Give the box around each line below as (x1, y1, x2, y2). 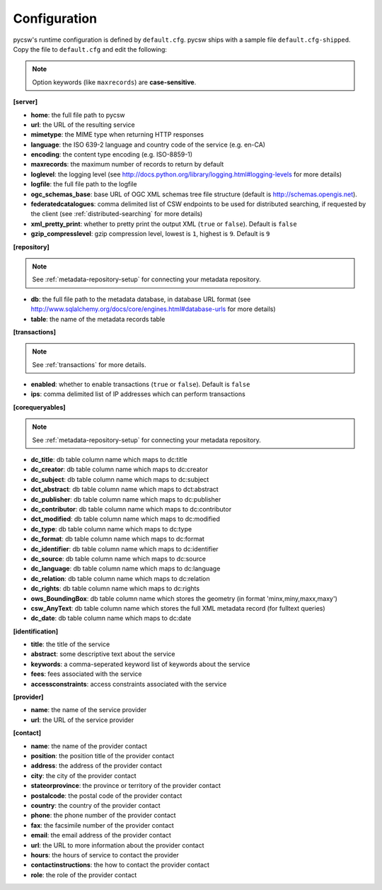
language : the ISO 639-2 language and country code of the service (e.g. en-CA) (30, 140, 265, 149)
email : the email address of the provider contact (30, 831, 171, 840)
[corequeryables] (13, 402, 66, 411)
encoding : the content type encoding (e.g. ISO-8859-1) (30, 150, 193, 159)
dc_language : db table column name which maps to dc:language (30, 564, 221, 573)
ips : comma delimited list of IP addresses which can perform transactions (30, 390, 245, 398)
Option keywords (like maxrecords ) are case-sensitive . (32, 78, 197, 86)
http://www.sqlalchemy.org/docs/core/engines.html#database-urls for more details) (30, 305, 276, 313)
